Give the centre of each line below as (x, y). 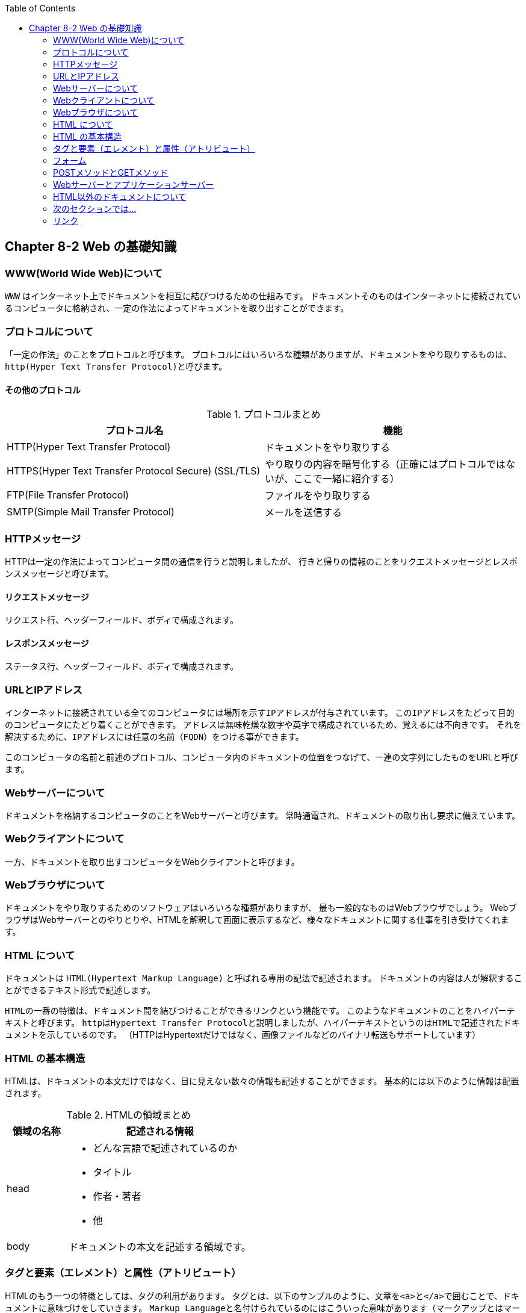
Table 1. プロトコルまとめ (264, 414)
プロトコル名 (135, 431)
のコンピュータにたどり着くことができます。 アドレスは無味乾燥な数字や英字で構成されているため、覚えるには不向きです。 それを (263, 725)
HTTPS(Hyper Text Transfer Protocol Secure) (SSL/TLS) (134, 471)
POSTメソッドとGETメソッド (111, 172)
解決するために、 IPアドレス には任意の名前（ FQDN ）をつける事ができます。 (154, 737)
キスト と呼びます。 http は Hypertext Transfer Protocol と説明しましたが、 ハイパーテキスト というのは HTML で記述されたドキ (262, 1023)
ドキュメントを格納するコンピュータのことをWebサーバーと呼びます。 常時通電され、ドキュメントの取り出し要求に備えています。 (263, 815)
